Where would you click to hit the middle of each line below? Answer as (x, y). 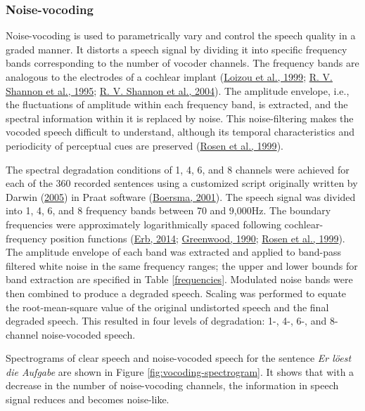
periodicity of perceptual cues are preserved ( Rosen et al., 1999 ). (145, 145)
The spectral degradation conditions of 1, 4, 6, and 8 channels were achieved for (178, 169)
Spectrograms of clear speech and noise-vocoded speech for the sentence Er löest (179, 358)
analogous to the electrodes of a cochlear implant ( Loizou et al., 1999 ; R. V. (169, 77)
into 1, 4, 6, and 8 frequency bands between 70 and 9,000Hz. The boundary (168, 210)
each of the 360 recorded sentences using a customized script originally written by (182, 183)
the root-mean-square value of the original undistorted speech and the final (167, 307)
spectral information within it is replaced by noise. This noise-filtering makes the (180, 118)
